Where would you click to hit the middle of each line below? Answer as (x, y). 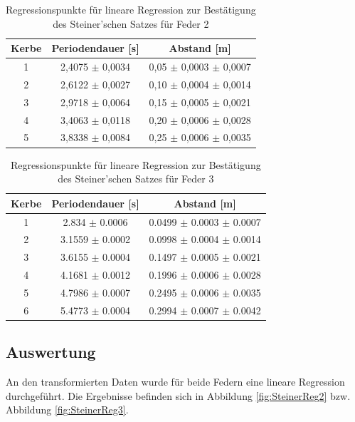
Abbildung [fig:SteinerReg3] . (67, 410)
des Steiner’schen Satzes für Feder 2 (131, 23)
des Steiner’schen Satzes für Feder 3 (136, 179)
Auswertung (51, 352)
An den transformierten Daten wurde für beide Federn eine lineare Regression (175, 382)
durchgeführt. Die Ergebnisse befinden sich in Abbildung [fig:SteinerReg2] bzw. (178, 395)
